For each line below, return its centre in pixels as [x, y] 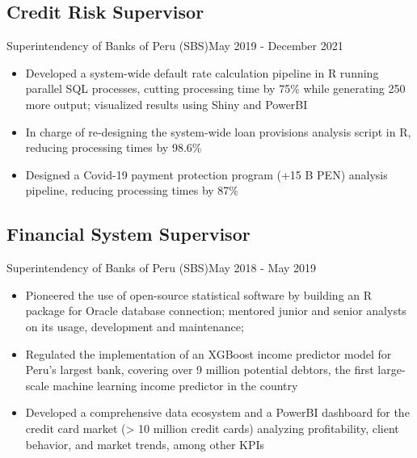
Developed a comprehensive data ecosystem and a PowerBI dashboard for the [217, 412]
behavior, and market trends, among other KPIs [145, 444]
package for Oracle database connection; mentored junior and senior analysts [216, 311]
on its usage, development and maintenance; [135, 326]
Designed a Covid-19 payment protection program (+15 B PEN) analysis [206, 174]
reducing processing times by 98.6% [114, 147]
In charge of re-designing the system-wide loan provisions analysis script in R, [218, 131]
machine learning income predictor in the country [175, 385]
